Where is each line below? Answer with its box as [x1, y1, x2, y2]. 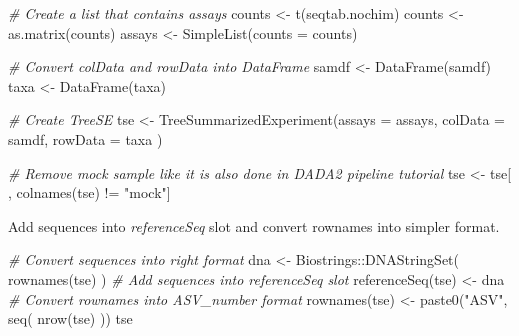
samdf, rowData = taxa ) [8, 128, 163, 149]
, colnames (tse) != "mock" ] [8, 182, 171, 203]
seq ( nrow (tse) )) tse [8, 308, 133, 329]
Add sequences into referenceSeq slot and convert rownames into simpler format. [8, 215, 500, 236]
